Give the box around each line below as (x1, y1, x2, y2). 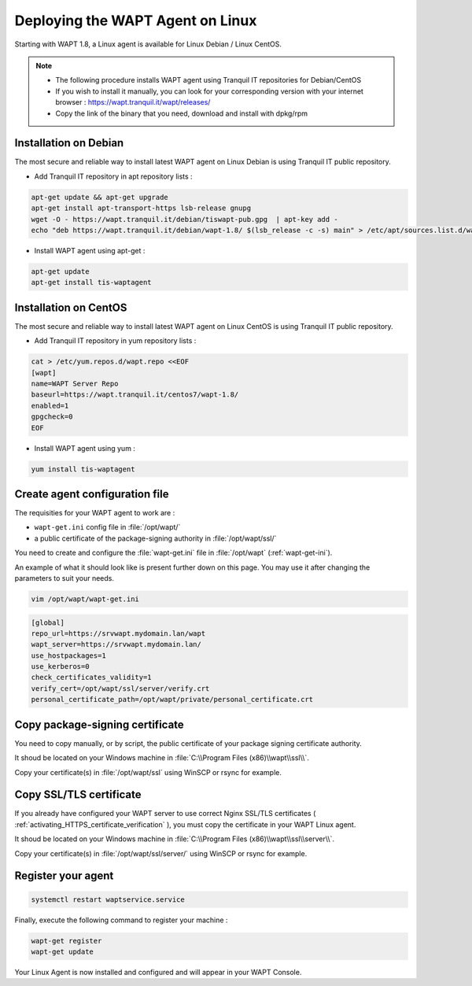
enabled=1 (31, 401, 69, 410)
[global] (31, 618, 65, 627)
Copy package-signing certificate (14, 718, 184, 731)
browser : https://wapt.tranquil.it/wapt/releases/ (55, 98, 211, 107)
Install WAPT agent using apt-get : (34, 246, 146, 255)
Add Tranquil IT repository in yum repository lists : (34, 336, 197, 345)
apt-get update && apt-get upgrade (31, 193, 168, 201)
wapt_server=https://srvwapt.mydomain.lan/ (31, 640, 202, 649)
